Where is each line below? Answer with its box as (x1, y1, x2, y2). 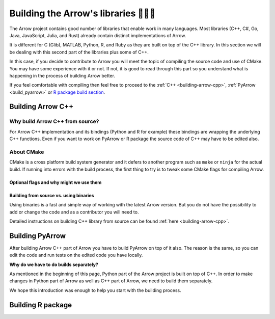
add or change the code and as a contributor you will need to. (9, 209, 139, 215)
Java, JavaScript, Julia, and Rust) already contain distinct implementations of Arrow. (9, 32, 186, 38)
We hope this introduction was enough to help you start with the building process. (9, 287, 181, 293)
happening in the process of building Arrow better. (9, 72, 116, 78)
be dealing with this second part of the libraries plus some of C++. (9, 49, 149, 55)
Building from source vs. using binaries (9, 192, 94, 198)
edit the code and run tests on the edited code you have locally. (9, 252, 143, 258)
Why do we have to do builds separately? (9, 261, 99, 268)
